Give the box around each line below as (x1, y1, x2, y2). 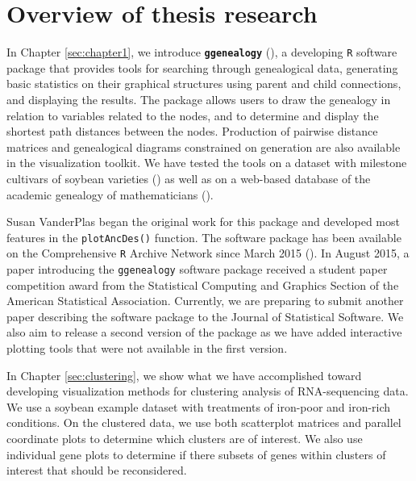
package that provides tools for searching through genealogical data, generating (6, 59, 398, 76)
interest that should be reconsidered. (6, 462, 187, 479)
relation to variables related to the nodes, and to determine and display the (6, 107, 379, 123)
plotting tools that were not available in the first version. (6, 340, 288, 357)
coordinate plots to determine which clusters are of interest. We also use (6, 430, 363, 447)
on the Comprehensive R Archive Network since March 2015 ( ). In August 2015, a (6, 245, 410, 261)
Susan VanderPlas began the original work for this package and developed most (6, 213, 400, 230)
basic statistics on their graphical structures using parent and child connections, (6, 75, 401, 92)
